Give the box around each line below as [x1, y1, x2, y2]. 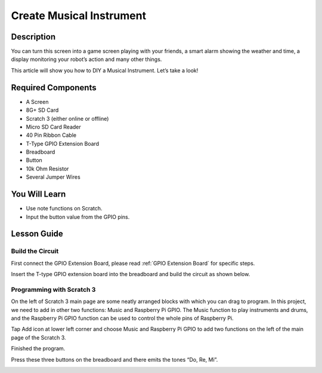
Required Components [11, 82, 97, 93]
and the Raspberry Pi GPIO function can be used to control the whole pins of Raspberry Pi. [11, 314, 234, 322]
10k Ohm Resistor [26, 165, 69, 172]
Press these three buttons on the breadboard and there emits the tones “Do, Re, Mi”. [11, 356, 218, 363]
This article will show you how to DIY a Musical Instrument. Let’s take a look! [11, 66, 199, 74]
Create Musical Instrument [11, 9, 146, 22]
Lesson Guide [11, 229, 64, 239]
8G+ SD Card [26, 106, 59, 114]
